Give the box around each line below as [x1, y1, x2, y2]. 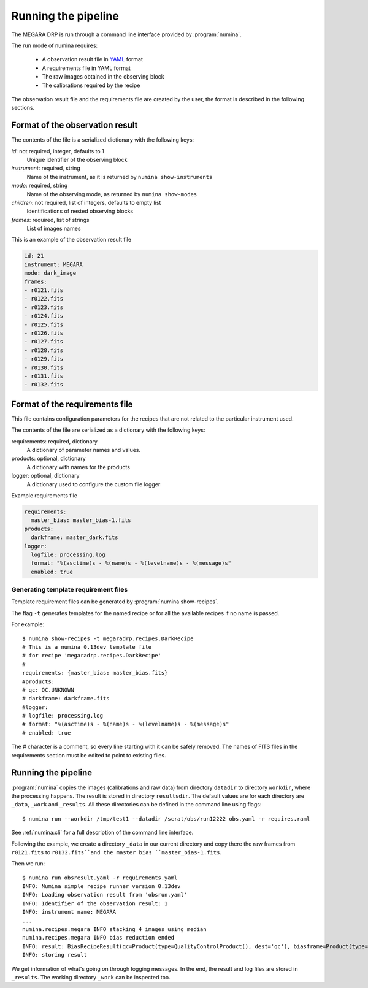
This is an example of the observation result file [11, 236, 132, 243]
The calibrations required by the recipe [42, 82, 140, 89]
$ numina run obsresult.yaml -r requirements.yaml [22, 874, 178, 881]
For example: [11, 621, 45, 628]
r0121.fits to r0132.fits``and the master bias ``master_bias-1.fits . [11, 848, 222, 856]
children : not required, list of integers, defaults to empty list [11, 199, 161, 206]
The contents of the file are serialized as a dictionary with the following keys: [11, 426, 205, 434]
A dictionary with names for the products [26, 463, 130, 470]
